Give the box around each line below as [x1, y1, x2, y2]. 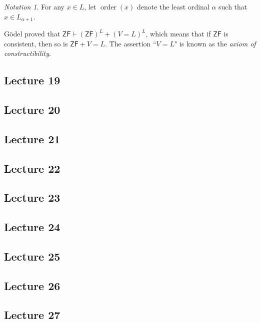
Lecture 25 [4, 248, 60, 264]
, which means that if [145, 28, 211, 39]
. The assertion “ [105, 38, 156, 48]
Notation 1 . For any [4, 1, 64, 11]
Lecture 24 [4, 219, 60, 235]
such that [218, 1, 247, 11]
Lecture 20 [4, 102, 60, 117]
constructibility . [4, 48, 51, 58]
